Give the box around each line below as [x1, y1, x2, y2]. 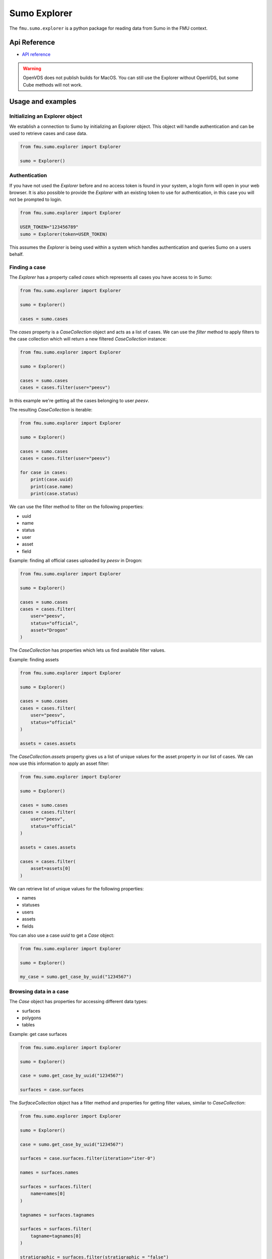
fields [22, 923, 34, 929]
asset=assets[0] [30, 866, 71, 871]
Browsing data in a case [9, 988, 69, 995]
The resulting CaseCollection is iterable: [9, 407, 93, 413]
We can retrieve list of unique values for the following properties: [9, 885, 144, 891]
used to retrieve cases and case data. [9, 130, 88, 136]
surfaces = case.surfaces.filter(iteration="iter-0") [20, 1156, 156, 1161]
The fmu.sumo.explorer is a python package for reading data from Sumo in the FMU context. [9, 25, 208, 31]
